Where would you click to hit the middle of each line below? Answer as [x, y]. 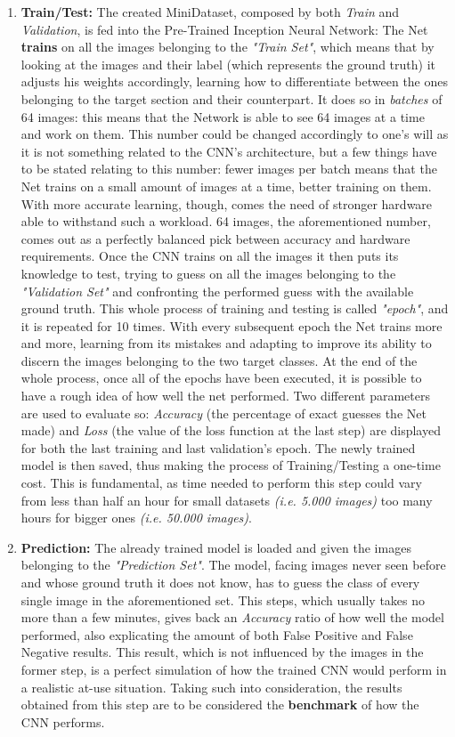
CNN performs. [63, 721]
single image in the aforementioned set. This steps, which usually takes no [223, 599]
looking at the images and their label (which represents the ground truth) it [228, 64]
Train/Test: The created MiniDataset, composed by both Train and [210, 12]
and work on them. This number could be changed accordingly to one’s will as [235, 134]
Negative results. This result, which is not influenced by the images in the [222, 652]
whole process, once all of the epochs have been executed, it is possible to [221, 378]
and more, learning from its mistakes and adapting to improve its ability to [226, 343]
